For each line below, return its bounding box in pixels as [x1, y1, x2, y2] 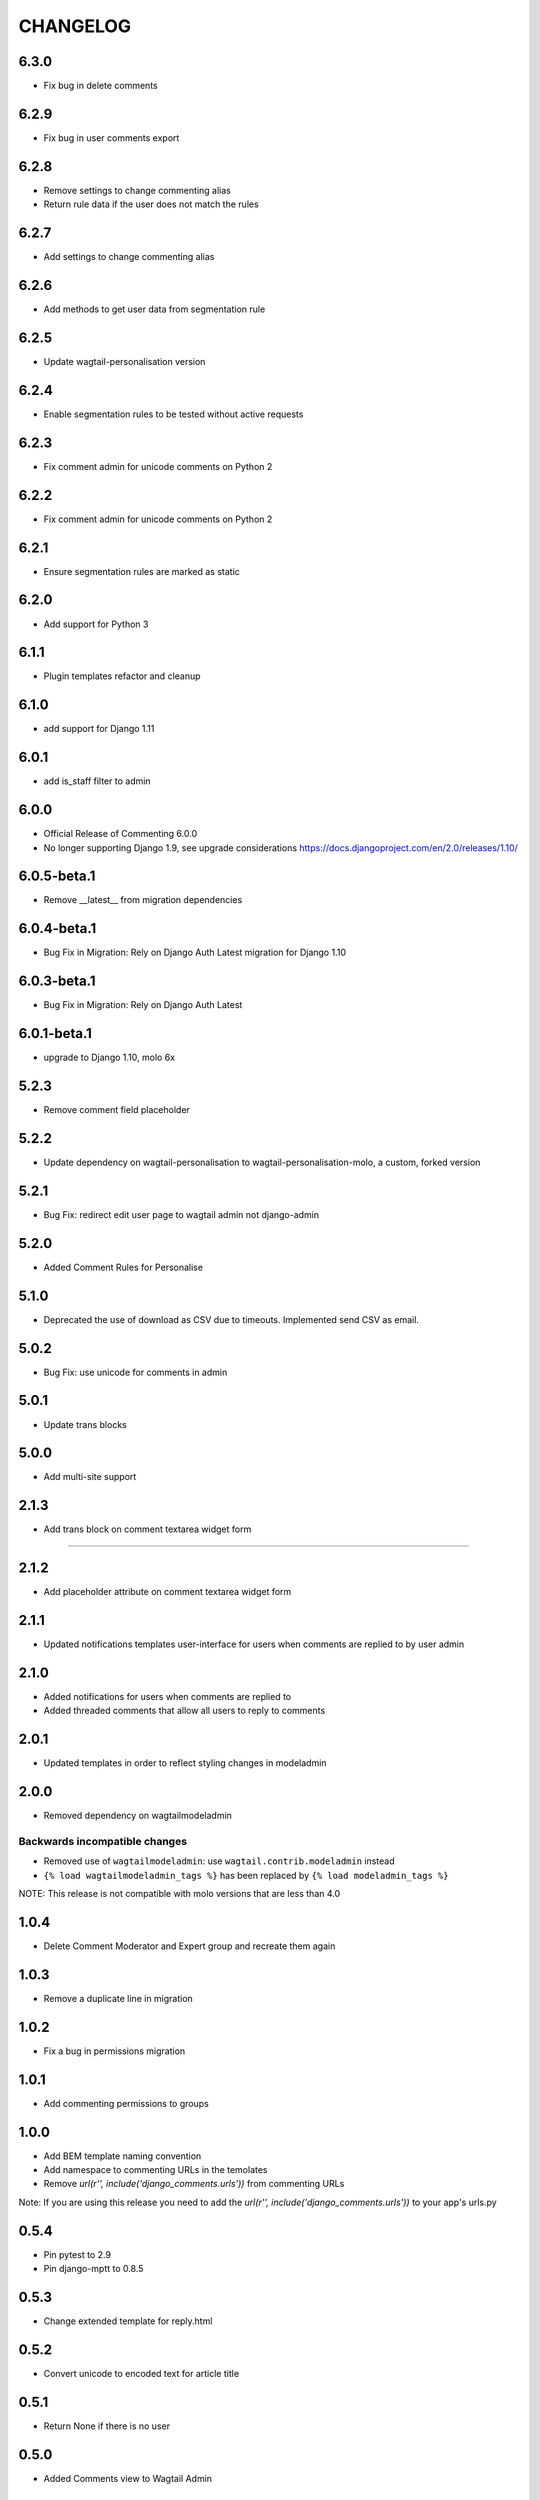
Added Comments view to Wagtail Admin [43, 2472, 213, 2484]
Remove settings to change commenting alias [43, 184, 232, 196]
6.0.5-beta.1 [18, 868, 96, 885]
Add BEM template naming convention [43, 2150, 202, 2162]
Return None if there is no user [43, 2420, 170, 2432]
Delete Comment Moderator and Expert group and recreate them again [43, 1940, 336, 1952]
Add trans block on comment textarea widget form [43, 1523, 252, 1535]
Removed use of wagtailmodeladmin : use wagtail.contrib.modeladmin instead [43, 1855, 395, 1867]
